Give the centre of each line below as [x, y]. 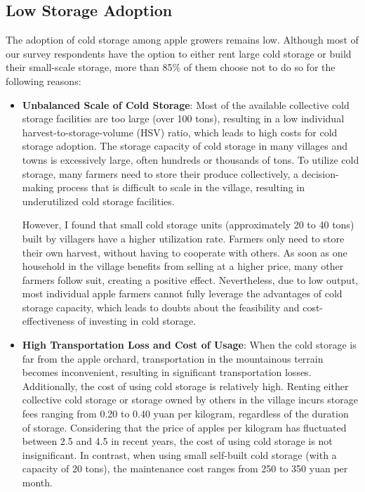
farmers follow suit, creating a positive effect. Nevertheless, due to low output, [190, 279]
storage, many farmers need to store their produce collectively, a [160, 173]
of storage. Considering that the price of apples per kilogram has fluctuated [184, 427]
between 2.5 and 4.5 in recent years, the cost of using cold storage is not [177, 441]
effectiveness [48, 321]
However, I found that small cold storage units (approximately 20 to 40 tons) [188, 225]
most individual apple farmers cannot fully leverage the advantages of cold [182, 293]
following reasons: [44, 80]
